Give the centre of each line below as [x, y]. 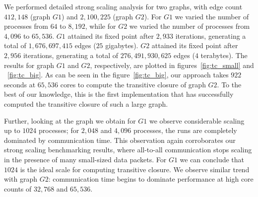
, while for [100, 26]
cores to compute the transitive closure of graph [133, 84]
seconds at [20, 84]
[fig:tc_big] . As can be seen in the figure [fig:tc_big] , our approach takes [118, 75]
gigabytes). [122, 45]
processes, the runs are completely [185, 130]
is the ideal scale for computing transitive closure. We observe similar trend [135, 169]
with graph [21, 179]
